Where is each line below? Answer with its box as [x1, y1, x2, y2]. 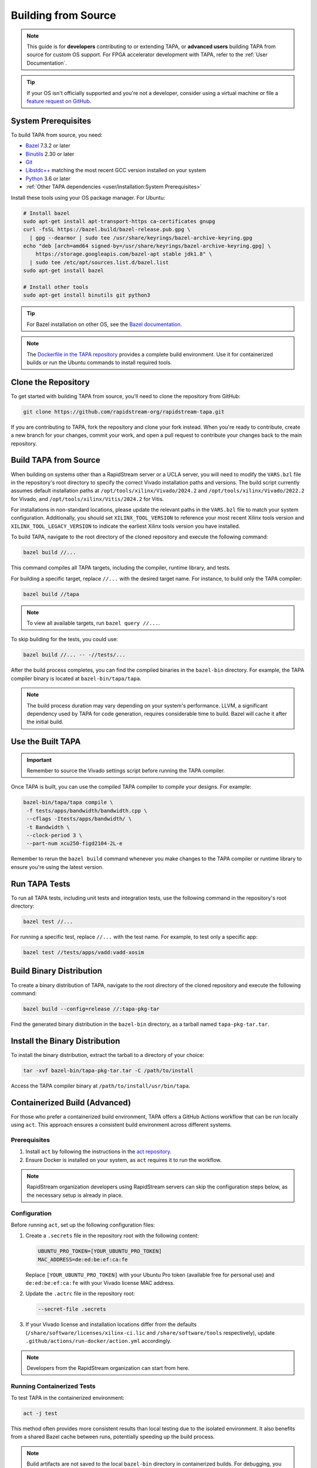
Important [26, 756, 52, 763]
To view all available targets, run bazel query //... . [26, 619, 160, 627]
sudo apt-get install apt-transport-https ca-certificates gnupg [23, 218, 215, 224]
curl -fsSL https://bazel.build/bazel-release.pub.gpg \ [23, 226, 191, 233]
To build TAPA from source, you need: [11, 131, 103, 138]
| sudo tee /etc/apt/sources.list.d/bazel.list [29, 259, 169, 265]
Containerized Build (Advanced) [11, 1097, 131, 1107]
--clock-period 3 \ [26, 832, 82, 839]
